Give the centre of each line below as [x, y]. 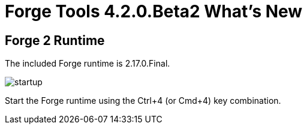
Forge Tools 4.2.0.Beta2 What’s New [154, 11]
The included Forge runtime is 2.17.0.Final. [88, 64]
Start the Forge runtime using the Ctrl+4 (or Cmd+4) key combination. [143, 101]
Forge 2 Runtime [55, 40]
